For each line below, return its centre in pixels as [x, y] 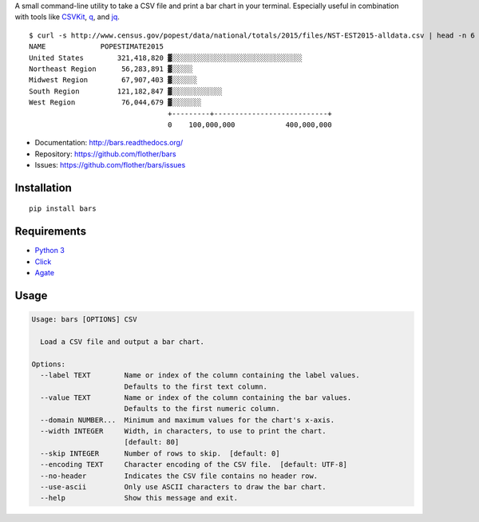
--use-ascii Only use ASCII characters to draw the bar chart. [183, 487]
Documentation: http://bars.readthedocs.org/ [109, 143]
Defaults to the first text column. [196, 386]
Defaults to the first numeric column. [202, 409]
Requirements [51, 231]
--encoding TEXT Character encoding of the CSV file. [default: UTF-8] [194, 465]
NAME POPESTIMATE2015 [96, 47]
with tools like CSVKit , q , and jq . [67, 17]
